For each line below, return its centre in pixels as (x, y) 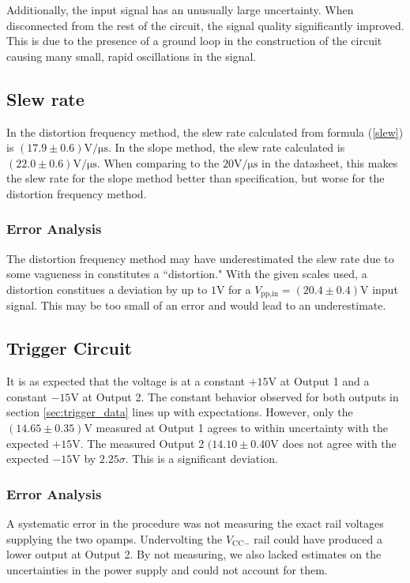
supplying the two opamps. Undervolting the (115, 538)
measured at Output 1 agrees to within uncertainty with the (242, 427)
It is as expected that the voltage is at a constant (126, 381)
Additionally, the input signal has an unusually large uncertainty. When (180, 9)
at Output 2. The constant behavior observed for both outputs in (241, 396)
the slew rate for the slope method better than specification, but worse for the (196, 178)
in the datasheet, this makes (330, 162)
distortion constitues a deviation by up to (107, 289)
